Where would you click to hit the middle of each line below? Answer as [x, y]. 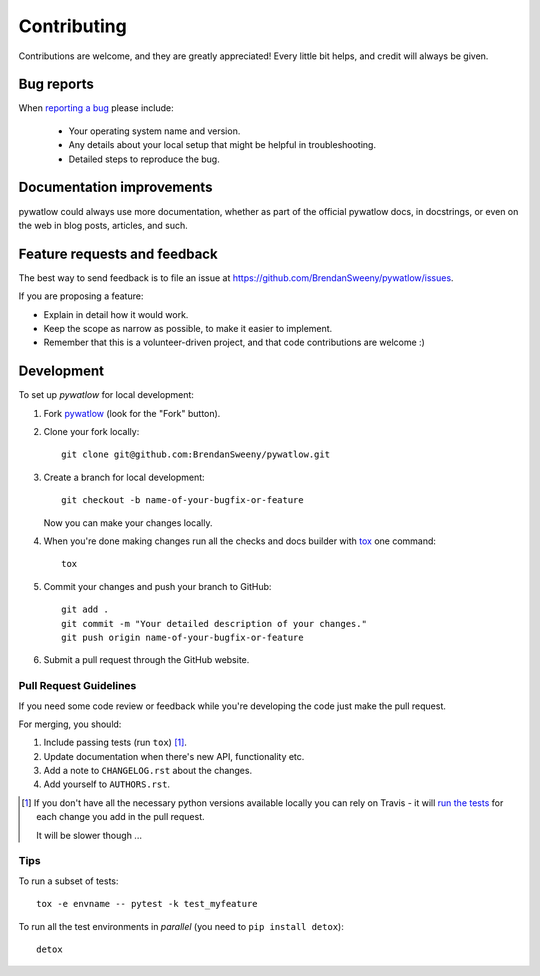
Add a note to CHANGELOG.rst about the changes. [148, 771]
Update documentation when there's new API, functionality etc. [174, 756]
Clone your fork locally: [91, 432]
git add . [85, 609]
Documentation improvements [115, 187]
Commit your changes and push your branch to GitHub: [157, 586]
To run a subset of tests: [68, 881]
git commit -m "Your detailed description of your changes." [214, 623]
